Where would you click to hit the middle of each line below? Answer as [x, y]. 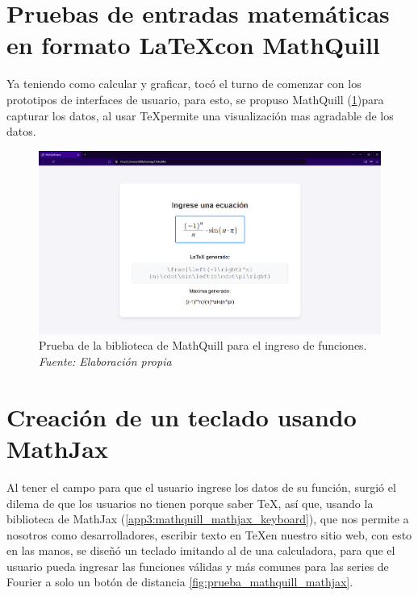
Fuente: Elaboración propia [105, 361]
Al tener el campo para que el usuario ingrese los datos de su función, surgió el [201, 487]
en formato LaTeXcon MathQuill [193, 45]
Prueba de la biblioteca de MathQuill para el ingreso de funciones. [203, 345]
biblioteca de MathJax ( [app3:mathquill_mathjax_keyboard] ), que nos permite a [208, 519]
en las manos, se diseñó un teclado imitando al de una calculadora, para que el [201, 550]
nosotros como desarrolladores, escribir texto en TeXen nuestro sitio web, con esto [209, 534]
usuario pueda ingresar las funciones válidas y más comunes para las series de [198, 566]
